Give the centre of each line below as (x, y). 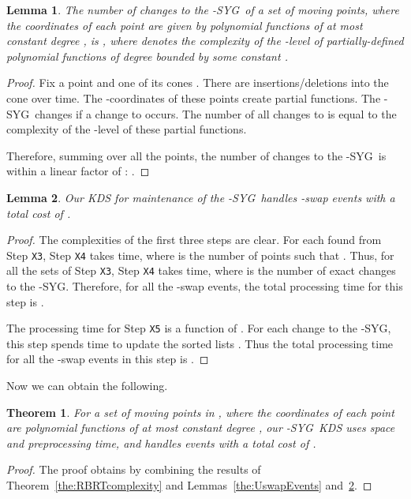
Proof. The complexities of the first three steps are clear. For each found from (194, 240)
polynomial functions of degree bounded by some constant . (147, 56)
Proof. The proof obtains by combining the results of (134, 469)
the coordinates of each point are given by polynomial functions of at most (185, 25)
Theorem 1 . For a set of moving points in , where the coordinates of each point (200, 412)
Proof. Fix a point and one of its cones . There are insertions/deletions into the (198, 83)
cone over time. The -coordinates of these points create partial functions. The (194, 98)
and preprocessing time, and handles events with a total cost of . (161, 443)
